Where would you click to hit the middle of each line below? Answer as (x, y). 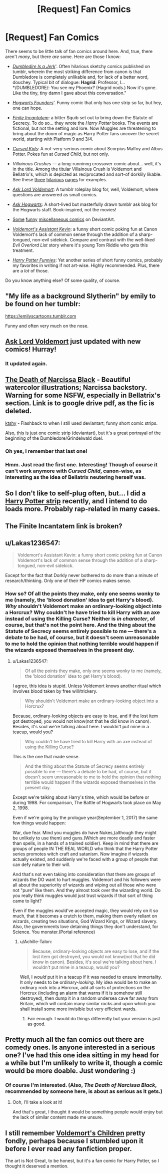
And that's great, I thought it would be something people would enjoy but (87, 1112)
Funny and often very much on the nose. (47, 326)
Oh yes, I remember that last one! (46, 451)
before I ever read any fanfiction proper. (69, 1149)
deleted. (18, 411)
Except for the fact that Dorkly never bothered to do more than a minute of (82, 575)
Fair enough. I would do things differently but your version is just (93, 1018)
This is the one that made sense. (46, 756)
